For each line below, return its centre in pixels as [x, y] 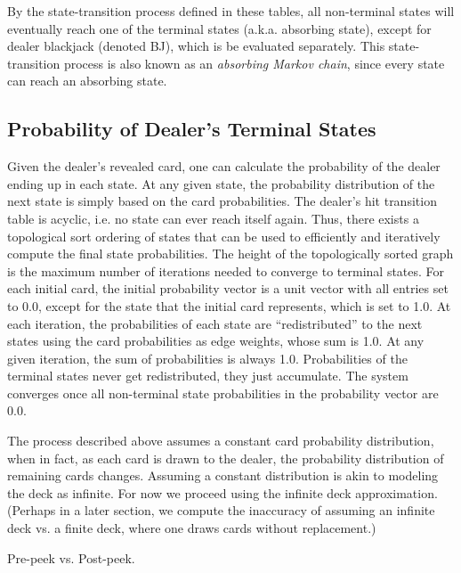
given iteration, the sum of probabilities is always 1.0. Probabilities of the [207, 358]
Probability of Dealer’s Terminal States [192, 129]
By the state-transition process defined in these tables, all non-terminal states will [231, 11]
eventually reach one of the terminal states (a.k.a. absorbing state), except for [219, 28]
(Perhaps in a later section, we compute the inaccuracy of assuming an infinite [221, 510]
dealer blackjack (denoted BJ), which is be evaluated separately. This [196, 46]
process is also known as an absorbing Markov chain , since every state [254, 63]
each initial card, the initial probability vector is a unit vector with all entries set [228, 288]
